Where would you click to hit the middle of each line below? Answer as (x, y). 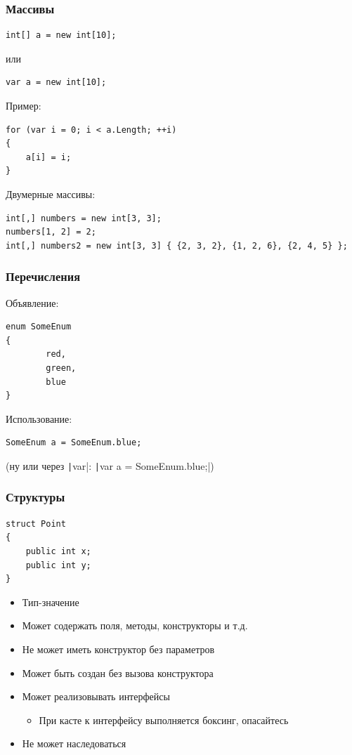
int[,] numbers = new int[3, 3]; (84, 218)
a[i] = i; (48, 157)
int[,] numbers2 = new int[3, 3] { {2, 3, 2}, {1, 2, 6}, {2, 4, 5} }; (177, 245)
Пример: (24, 105)
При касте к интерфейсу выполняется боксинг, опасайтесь (164, 720)
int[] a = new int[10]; (61, 35)
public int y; (58, 565)
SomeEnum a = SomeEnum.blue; (74, 443)
